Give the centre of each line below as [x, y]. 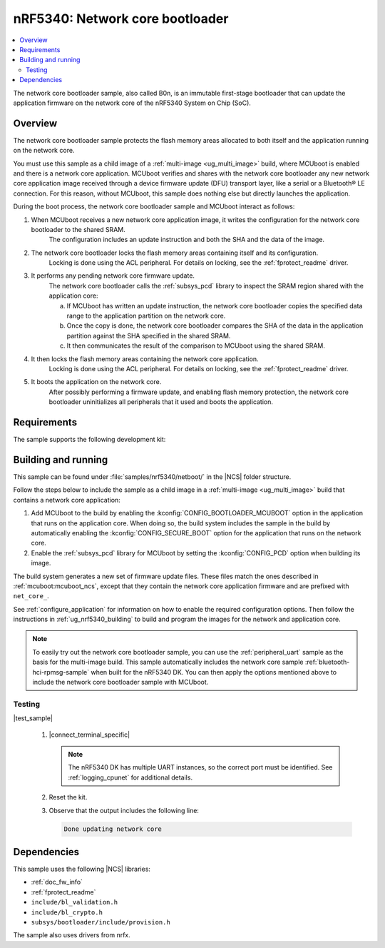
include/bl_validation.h [74, 902]
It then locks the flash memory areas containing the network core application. [145, 359]
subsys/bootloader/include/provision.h [101, 922]
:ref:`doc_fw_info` [57, 882]
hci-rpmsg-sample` [61, 672]
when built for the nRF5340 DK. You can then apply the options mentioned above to [214, 672]
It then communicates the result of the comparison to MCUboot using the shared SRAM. [196, 346]
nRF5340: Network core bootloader [121, 19]
